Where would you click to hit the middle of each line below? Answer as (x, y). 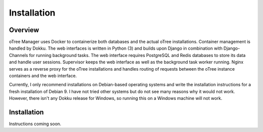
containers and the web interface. (43, 76)
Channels (19, 55)
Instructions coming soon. (35, 124)
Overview (24, 30)
